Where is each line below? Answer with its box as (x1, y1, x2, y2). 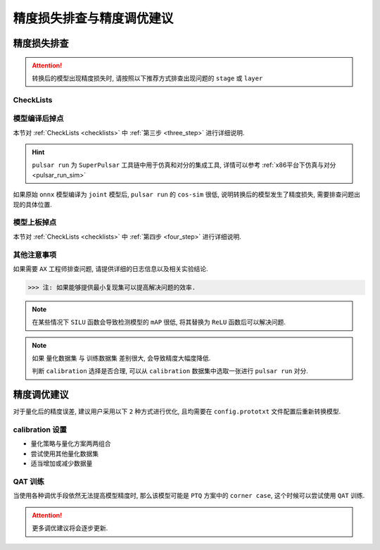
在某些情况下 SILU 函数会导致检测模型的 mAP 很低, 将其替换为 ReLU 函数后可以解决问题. (32, 318, 286, 327)
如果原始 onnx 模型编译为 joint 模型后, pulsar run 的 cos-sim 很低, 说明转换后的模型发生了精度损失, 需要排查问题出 (13, 190, 360, 199)
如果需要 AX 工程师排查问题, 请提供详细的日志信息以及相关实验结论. (13, 264, 208, 273)
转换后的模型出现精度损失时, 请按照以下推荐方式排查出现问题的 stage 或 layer (32, 74, 263, 82)
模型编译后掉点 (13, 113, 64, 123)
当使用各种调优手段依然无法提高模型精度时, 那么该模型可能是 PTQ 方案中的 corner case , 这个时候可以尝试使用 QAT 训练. (13, 492, 365, 500)
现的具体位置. (13, 200, 53, 208)
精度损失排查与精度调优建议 (13, 11, 174, 26)
